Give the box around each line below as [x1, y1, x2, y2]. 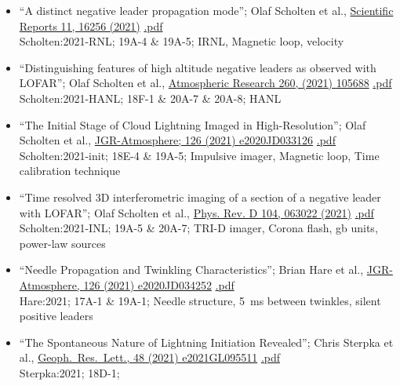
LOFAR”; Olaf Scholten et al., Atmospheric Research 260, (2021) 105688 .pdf [19, 75, 392, 91]
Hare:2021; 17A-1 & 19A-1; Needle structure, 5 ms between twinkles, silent [19, 292, 381, 308]
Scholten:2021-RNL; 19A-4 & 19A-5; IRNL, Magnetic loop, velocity [19, 33, 344, 49]
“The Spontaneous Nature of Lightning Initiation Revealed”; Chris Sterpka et [19, 333, 394, 350]
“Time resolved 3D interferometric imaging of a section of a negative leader [19, 188, 381, 205]
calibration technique [19, 162, 121, 179]
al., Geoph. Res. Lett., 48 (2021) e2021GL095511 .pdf [19, 349, 281, 366]
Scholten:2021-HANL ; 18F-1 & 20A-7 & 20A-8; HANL [19, 89, 282, 106]
